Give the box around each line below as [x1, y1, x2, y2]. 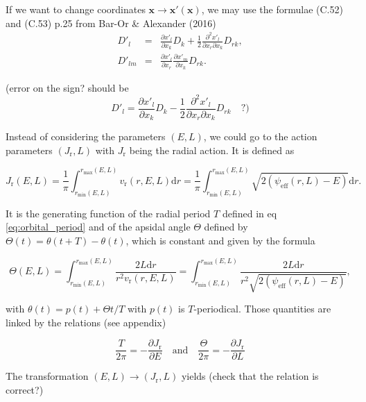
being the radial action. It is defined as [129, 142, 295, 157]
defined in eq [222, 206, 277, 220]
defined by [204, 219, 248, 234]
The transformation [6, 369, 89, 383]
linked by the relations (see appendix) [6, 315, 166, 329]
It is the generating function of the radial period [6, 206, 211, 220]
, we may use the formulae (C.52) [201, 2, 343, 16]
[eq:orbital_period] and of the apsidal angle [6, 219, 191, 234]
